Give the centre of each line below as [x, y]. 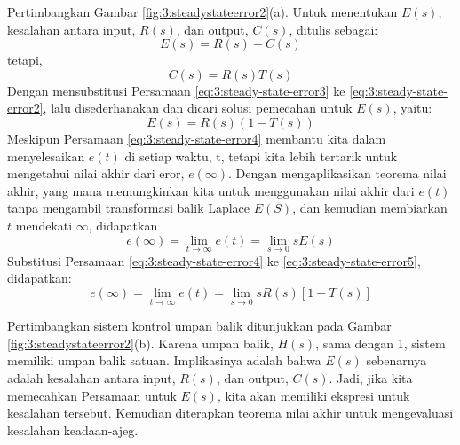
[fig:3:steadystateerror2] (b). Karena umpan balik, [140, 343]
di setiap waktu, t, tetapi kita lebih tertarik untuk [261, 156]
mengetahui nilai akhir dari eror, [96, 173]
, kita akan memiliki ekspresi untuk [313, 395]
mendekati [44, 225]
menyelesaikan [46, 156]
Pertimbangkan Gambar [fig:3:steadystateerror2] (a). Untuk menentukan [202, 12]
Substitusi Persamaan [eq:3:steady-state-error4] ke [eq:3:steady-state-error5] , [214, 260]
